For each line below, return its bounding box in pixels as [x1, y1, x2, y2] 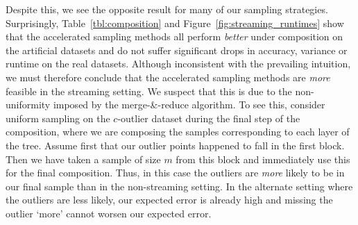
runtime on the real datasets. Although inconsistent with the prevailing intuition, [6, 56, 351, 71]
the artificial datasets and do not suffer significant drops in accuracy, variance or [6, 42, 348, 57]
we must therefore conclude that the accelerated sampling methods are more [6, 69, 330, 84]
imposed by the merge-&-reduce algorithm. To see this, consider [53, 97, 325, 112]
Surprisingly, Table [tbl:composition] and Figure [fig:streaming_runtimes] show [6, 15, 344, 30]
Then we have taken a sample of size [6, 151, 161, 166]
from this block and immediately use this [176, 151, 350, 166]
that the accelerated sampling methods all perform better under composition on [6, 29, 343, 44]
